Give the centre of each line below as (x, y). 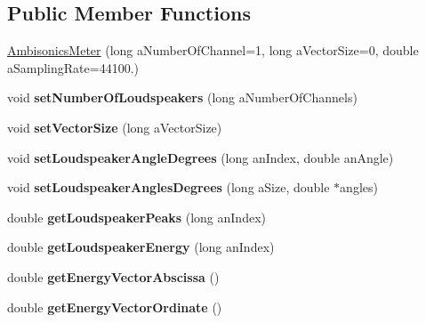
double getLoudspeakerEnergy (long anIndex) (141, 247)
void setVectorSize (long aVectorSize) (115, 127)
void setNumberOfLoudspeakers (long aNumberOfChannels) (182, 97)
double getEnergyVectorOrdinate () (115, 307)
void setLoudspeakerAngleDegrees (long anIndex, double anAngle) (201, 157)
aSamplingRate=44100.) (73, 67)
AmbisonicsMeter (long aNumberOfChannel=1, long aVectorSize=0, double (213, 50)
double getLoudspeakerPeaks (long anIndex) (137, 217)
